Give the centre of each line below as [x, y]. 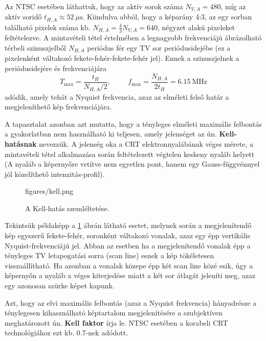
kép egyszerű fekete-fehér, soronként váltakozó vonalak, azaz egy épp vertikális [128, 235]
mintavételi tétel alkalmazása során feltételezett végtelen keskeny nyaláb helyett [130, 154]
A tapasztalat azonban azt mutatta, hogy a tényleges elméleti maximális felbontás [133, 123]
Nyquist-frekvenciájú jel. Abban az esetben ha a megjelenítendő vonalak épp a [128, 245]
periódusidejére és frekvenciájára [56, 68]
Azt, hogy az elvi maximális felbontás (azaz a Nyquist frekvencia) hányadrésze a [131, 302]
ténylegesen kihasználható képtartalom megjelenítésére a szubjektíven [114, 313]
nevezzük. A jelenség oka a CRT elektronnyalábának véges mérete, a [146, 143]
